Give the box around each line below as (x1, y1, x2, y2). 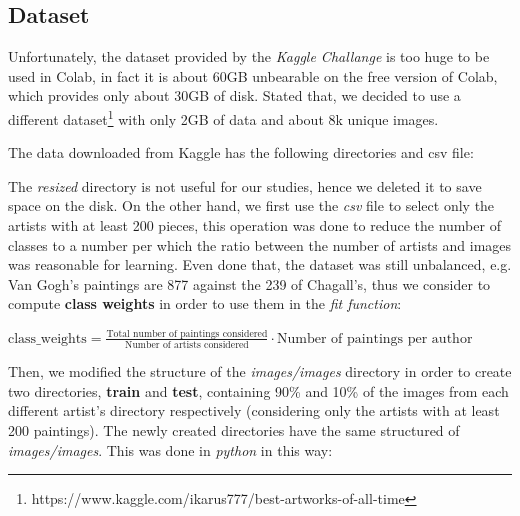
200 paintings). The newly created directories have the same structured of (8, 420, 460, 441)
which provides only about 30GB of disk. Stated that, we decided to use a (8, 85, 461, 106)
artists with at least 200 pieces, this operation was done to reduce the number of (8, 215, 501, 236)
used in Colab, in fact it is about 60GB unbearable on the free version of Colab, (8, 65, 498, 86)
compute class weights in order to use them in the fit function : (8, 293, 402, 314)
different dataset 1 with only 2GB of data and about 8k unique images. (8, 105, 439, 129)
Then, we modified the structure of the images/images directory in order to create (8, 361, 512, 382)
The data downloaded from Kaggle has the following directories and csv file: (8, 142, 474, 163)
